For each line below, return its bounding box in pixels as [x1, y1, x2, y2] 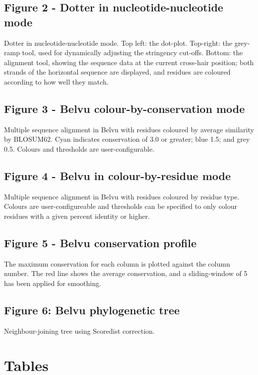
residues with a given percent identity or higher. [4, 210, 150, 221]
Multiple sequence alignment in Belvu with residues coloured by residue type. [4, 191, 240, 201]
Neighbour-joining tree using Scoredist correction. [4, 325, 155, 336]
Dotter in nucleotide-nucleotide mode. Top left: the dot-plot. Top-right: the [4, 37, 232, 48]
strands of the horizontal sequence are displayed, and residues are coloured [4, 67, 231, 77]
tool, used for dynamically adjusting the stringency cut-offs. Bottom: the [22, 47, 243, 58]
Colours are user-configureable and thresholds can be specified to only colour [4, 201, 238, 211]
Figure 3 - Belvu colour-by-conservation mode [4, 100, 245, 116]
